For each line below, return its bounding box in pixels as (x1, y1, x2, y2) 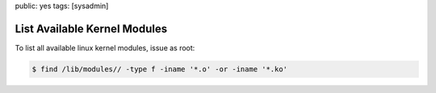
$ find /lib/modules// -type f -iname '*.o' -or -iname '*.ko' (31, 64, 288, 74)
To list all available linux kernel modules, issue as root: (15, 42, 195, 52)
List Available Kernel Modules (15, 22, 168, 35)
